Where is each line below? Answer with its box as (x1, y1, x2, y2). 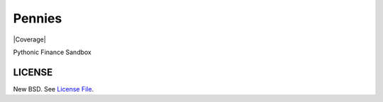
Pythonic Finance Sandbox (13, 48, 92, 56)
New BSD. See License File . (13, 84, 94, 93)
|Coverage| (13, 35, 46, 44)
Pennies (13, 11, 62, 26)
